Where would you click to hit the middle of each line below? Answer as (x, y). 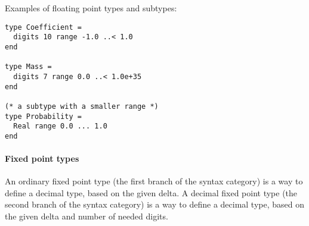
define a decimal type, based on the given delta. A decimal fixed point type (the (151, 192)
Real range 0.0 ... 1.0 (60, 126)
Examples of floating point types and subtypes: (91, 8)
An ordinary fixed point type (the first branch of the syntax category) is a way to (154, 181)
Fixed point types (42, 158)
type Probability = (43, 116)
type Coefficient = (43, 27)
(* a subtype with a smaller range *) (82, 106)
